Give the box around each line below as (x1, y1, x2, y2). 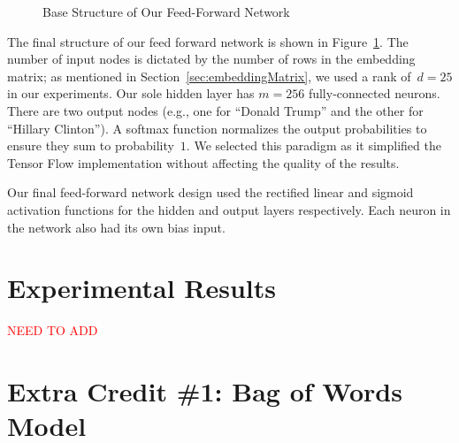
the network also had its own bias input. (7, 218, 226, 236)
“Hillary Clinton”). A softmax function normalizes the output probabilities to (7, 118, 427, 137)
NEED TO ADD (7, 321, 98, 340)
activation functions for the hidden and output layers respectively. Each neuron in (7, 200, 451, 218)
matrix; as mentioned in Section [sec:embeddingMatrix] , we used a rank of (7, 66, 411, 85)
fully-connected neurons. (308, 84, 440, 103)
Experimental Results (7, 270, 276, 306)
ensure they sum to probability (7, 136, 174, 155)
